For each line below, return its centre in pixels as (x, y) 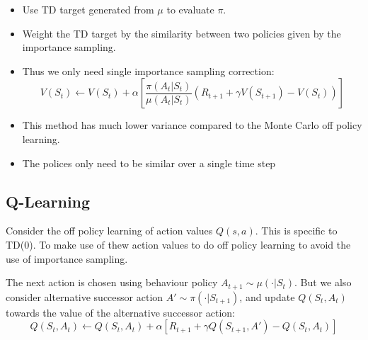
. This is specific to (296, 231)
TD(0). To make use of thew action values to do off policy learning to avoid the (178, 244)
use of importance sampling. (67, 258)
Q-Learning (48, 201)
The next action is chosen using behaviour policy (112, 282)
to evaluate (190, 9)
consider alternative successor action (85, 296)
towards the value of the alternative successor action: (120, 312)
